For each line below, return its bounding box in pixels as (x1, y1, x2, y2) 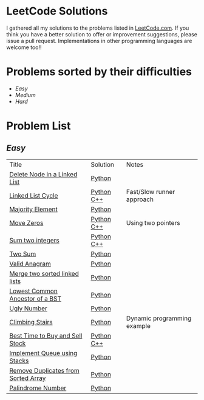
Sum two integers (9, 236, 59, 244)
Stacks (9, 356, 29, 365)
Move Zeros (9, 218, 44, 227)
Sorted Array (9, 374, 46, 382)
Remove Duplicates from (9, 366, 80, 375)
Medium (15, 91, 36, 98)
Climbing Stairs (9, 318, 53, 326)
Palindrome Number (9, 384, 67, 392)
